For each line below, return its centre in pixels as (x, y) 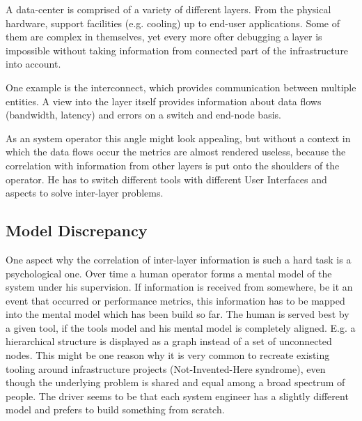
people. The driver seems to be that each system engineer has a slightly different (177, 396)
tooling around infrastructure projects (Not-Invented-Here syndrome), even (166, 368)
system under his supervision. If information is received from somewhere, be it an (179, 287)
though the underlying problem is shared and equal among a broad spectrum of (175, 382)
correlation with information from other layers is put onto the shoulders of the (173, 165)
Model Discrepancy (77, 230)
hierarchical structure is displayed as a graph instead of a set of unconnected (169, 341)
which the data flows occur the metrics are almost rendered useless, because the (176, 152)
